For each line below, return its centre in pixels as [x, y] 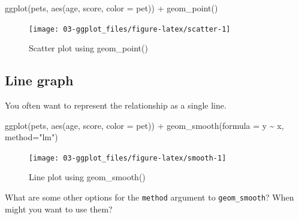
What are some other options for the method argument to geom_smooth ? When [149, 197]
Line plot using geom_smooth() [87, 177]
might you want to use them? [59, 209]
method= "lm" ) [31, 137]
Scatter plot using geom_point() [88, 48]
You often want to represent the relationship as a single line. [116, 105]
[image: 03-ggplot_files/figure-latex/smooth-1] [128, 158]
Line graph [39, 80]
